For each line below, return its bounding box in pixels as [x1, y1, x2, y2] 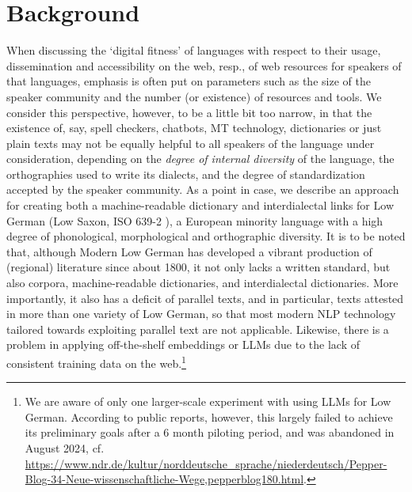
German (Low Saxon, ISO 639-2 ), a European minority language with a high [6, 212, 383, 229]
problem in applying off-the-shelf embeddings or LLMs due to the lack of [6, 336, 360, 353]
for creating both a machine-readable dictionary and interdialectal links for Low [6, 197, 394, 214]
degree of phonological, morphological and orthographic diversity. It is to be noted [6, 228, 406, 244]
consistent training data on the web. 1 [6, 353, 186, 371]
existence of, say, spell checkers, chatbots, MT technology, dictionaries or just [6, 119, 382, 136]
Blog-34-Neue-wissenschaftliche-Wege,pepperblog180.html [25, 471, 304, 487]
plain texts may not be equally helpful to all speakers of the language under [6, 134, 375, 151]
